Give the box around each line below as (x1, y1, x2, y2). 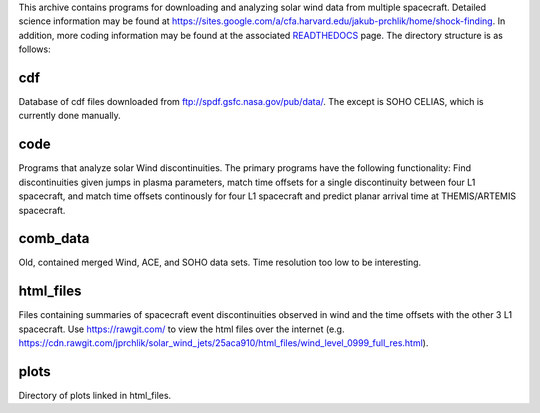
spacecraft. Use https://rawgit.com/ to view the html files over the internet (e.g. (18, 323, 345, 335)
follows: (18, 43, 51, 55)
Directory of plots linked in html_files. (18, 390, 172, 402)
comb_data (18, 230, 90, 247)
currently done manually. (18, 110, 122, 122)
